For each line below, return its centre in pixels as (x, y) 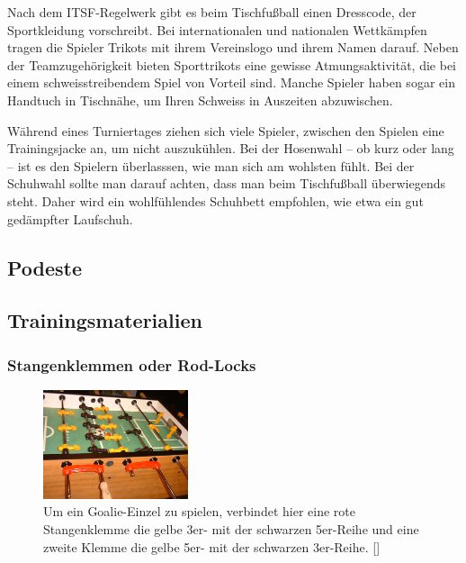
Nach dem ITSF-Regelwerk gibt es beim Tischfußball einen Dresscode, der (212, 12)
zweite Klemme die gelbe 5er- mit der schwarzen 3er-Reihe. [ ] (212, 546)
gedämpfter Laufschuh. (70, 218)
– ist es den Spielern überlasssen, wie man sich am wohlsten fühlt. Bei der (211, 165)
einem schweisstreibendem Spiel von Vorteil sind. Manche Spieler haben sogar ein (231, 82)
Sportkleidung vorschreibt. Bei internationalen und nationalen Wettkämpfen (217, 29)
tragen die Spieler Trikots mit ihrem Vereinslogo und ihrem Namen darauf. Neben (233, 47)
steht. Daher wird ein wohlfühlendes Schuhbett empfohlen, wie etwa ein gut (215, 200)
